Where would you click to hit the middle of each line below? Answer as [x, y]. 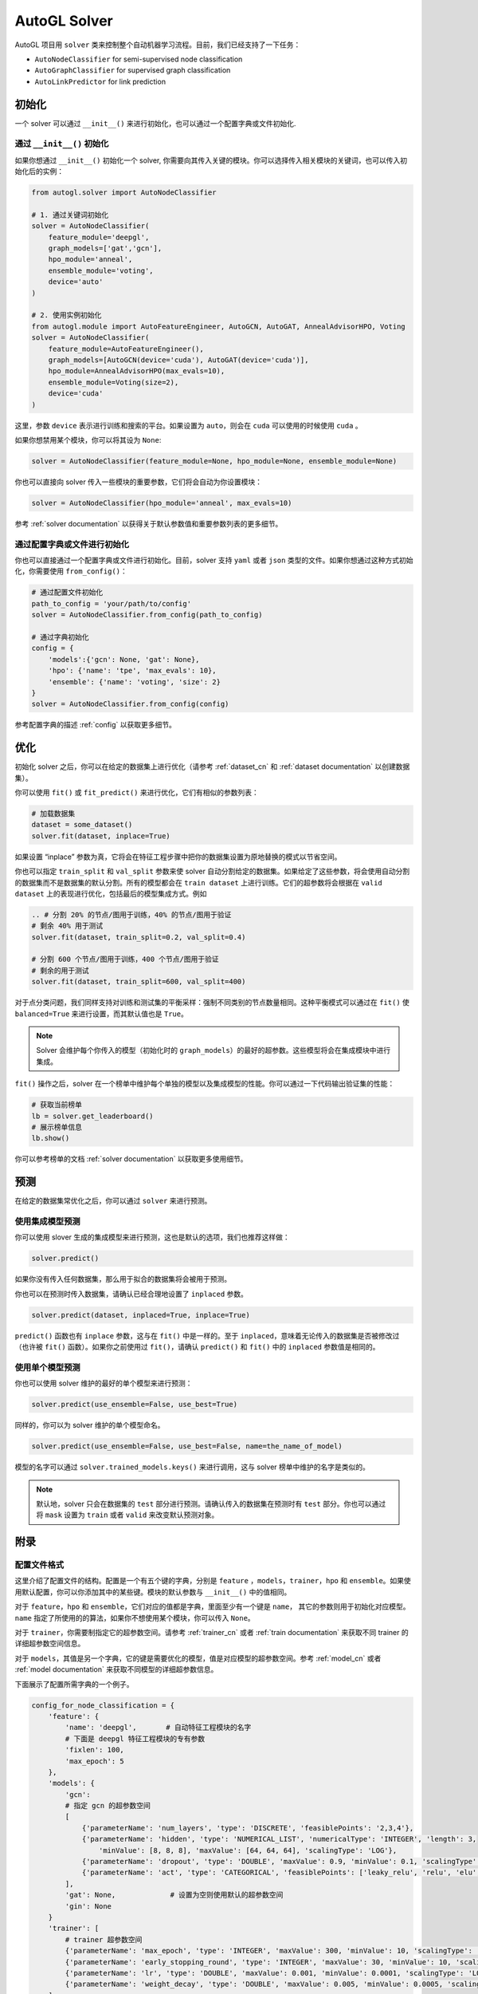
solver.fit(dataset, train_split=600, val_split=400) [139, 982]
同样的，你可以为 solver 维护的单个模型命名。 [90, 1425]
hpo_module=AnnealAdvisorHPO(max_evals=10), [137, 371]
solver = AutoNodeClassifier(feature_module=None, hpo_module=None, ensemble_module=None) [214, 461]
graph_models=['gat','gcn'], [105, 248]
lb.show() [51, 1138]
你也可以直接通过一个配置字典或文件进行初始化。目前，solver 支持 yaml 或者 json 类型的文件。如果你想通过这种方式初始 [214, 560]
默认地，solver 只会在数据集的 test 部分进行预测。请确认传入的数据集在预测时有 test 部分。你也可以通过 [211, 1503]
